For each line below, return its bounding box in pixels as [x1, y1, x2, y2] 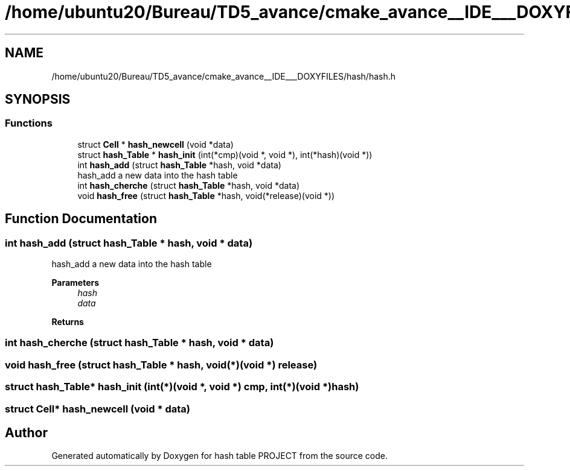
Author [5, 425, 48, 440]
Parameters [51, 277, 100, 288]
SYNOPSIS [5, 92, 71, 107]
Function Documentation [5, 211, 157, 227]
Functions [5, 117, 53, 130]
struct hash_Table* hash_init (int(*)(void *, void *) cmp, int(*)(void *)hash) [5, 381, 359, 393]
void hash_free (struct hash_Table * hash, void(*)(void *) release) [5, 358, 318, 371]
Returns [51, 317, 84, 327]
